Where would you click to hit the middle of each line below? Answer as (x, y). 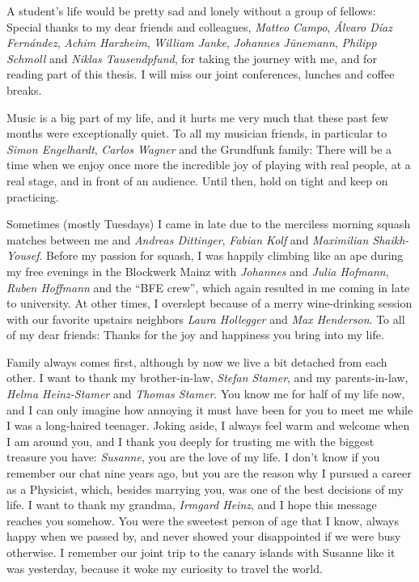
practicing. (33, 196)
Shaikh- (391, 239)
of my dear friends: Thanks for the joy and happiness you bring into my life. (195, 335)
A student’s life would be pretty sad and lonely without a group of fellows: (191, 11)
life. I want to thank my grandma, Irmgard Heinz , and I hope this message (192, 505)
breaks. (24, 89)
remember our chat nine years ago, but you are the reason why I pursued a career (209, 473)
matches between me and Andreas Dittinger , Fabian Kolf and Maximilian (188, 239)
